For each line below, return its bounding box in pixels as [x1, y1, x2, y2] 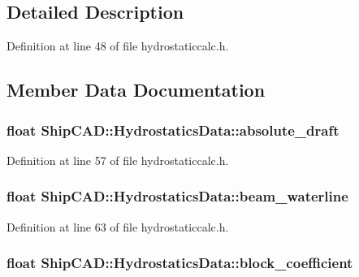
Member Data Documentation [6, 77, 266, 102]
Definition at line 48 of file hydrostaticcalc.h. [6, 37, 229, 54]
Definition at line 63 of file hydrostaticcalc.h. [6, 218, 229, 235]
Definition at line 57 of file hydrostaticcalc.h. [6, 151, 229, 168]
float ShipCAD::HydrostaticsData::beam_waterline [6, 186, 348, 206]
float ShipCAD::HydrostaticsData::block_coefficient [6, 253, 353, 273]
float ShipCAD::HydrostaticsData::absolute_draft [6, 119, 340, 140]
